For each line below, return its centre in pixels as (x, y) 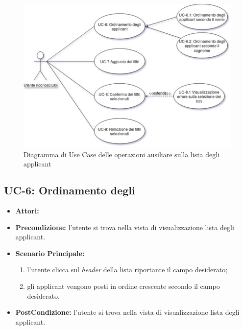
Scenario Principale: (50, 253)
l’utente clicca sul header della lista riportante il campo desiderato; (127, 270)
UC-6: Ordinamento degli (70, 190)
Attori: (27, 211)
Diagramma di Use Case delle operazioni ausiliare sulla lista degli (122, 154)
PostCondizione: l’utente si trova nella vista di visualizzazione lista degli (127, 312)
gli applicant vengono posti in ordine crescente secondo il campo (123, 286)
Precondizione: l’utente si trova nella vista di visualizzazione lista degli (125, 227)
